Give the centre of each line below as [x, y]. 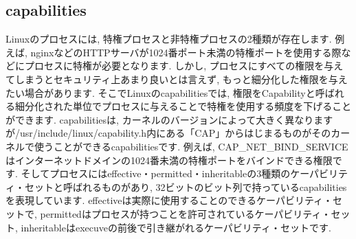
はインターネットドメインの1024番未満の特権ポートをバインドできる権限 [169, 160]
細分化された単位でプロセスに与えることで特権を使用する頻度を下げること [183, 106]
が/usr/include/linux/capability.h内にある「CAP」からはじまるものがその [168, 133]
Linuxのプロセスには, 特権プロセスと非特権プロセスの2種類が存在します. [169, 39]
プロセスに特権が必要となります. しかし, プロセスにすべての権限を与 [179, 66]
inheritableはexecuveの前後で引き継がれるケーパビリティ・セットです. [176, 227]
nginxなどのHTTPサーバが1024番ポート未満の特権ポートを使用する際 [186, 52]
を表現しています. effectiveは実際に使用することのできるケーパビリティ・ [169, 200]
